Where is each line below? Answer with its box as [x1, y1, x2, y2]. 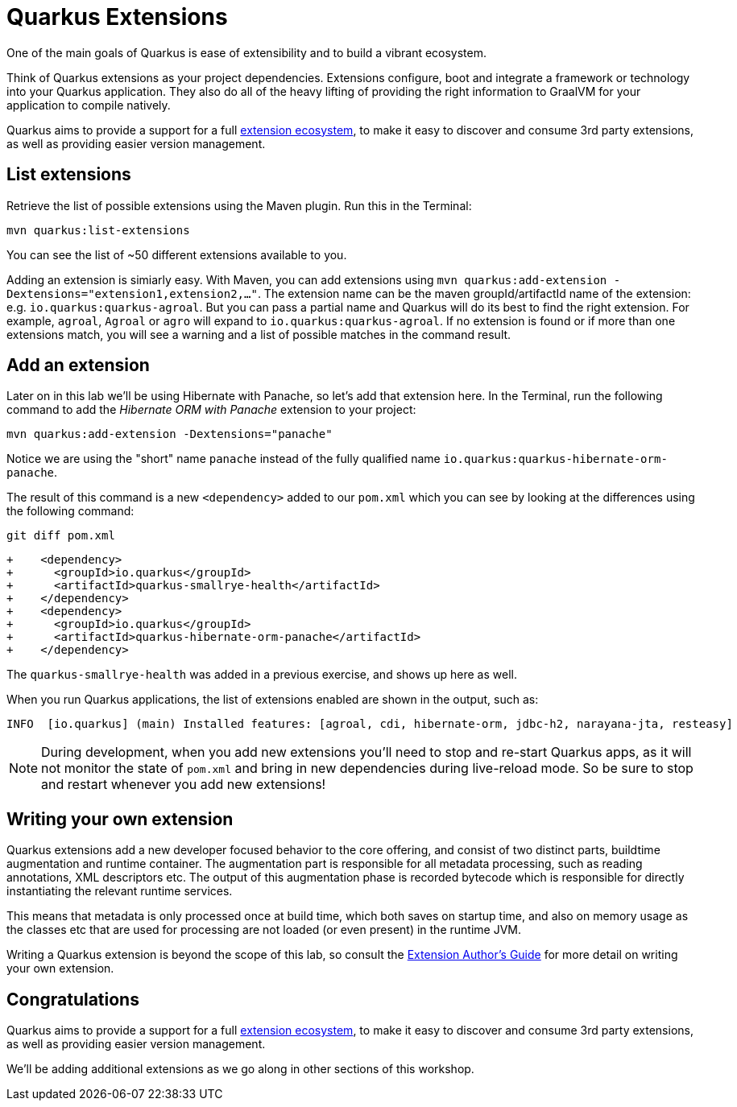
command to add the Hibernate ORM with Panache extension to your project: [6, 403, 416, 417]
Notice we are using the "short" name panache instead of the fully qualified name [6, 452, 441, 466]
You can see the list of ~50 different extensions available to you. [6, 247, 347, 262]
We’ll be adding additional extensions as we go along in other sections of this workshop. [6, 1062, 474, 1076]
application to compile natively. [6, 97, 171, 112]
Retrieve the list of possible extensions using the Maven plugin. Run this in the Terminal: [6, 198, 472, 213]
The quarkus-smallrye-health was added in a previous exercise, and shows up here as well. [6, 667, 517, 682]
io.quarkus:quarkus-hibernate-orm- [443, 452, 668, 466]
